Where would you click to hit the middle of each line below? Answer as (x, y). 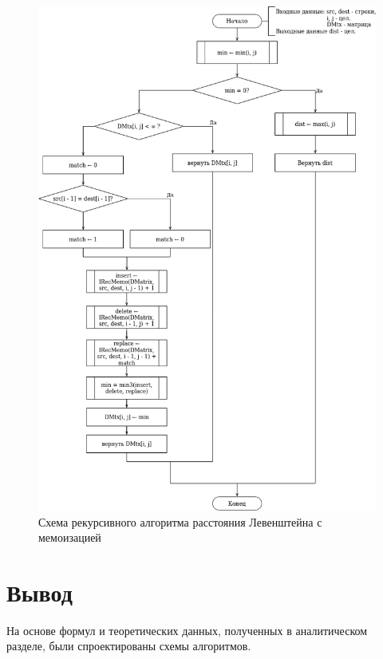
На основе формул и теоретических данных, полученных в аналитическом (187, 630)
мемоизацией (70, 537)
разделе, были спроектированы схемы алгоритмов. (129, 646)
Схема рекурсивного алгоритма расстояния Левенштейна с (180, 521)
